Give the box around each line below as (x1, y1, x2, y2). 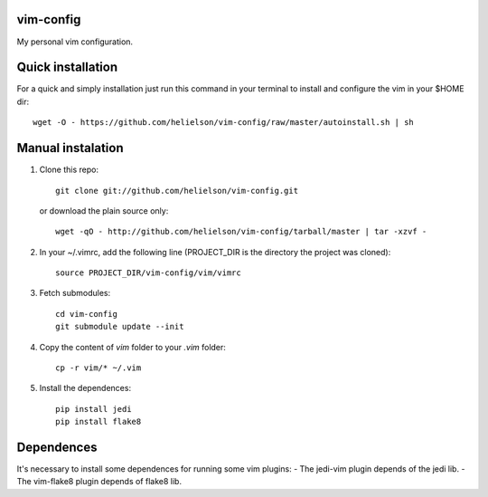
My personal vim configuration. (16, 36, 134, 47)
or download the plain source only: (39, 205, 169, 216)
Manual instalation (16, 140, 124, 156)
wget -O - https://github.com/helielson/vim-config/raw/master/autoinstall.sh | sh (33, 118, 415, 128)
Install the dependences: (39, 383, 131, 394)
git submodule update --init (55, 321, 184, 332)
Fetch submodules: (39, 288, 111, 299)
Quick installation (16, 60, 118, 75)
